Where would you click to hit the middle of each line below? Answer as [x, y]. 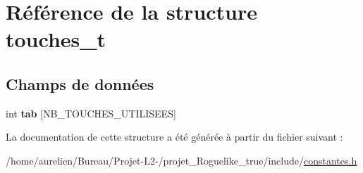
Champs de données [80, 83]
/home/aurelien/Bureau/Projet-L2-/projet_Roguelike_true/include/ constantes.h [181, 160]
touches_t [56, 39]
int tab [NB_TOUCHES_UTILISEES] [91, 113]
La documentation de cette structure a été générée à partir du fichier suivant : [174, 137]
